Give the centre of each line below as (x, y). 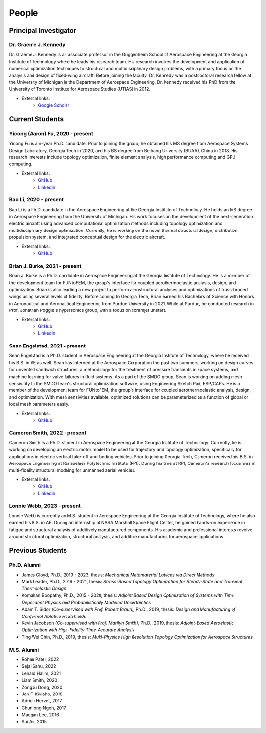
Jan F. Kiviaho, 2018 (42, 694)
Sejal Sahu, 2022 (39, 666)
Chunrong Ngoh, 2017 (44, 708)
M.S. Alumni (24, 650)
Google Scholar (54, 105)
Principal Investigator (43, 30)
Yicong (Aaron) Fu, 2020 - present (51, 133)
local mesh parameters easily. (39, 404)
